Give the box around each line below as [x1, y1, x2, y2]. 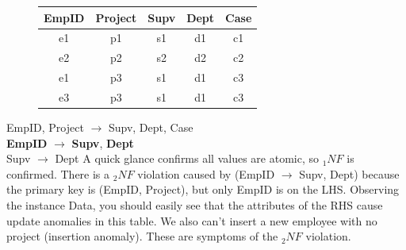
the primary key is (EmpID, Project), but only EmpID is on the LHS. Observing [6, 181, 400, 198]
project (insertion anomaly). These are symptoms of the [6, 228, 278, 244]
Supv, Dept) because [299, 165, 400, 182]
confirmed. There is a [6, 165, 110, 182]
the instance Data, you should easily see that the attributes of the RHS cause [6, 196, 383, 213]
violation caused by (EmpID [137, 165, 275, 182]
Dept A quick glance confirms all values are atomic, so [55, 150, 319, 167]
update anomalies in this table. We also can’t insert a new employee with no [6, 212, 377, 229]
